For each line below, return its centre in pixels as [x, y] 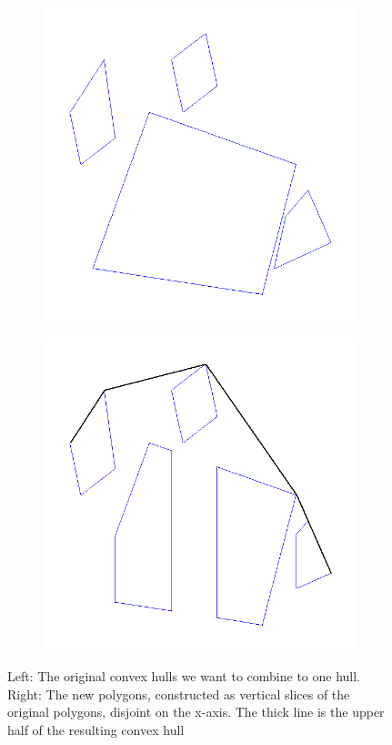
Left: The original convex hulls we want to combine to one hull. [184, 676]
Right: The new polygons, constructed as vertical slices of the [179, 694]
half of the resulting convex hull [96, 729]
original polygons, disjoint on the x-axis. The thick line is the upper [196, 712]
